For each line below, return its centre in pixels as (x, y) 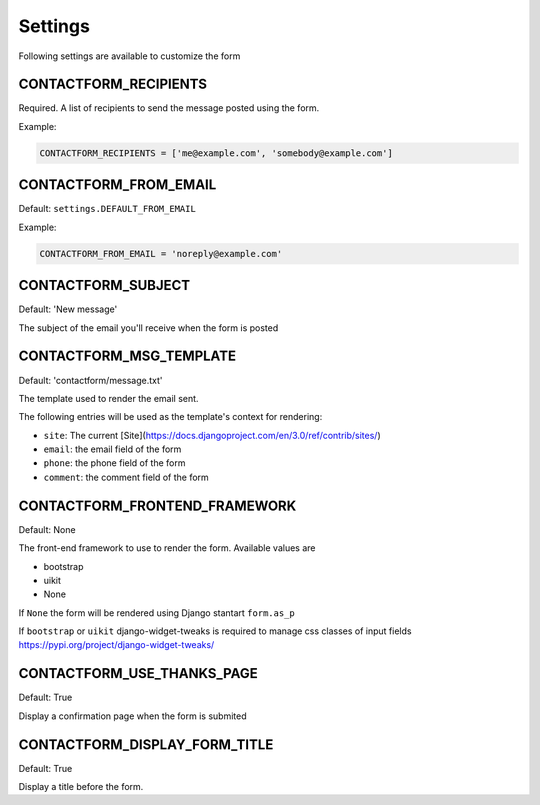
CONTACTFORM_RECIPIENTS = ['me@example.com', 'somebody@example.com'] (216, 153)
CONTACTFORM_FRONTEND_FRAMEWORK (157, 505)
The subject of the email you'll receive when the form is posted (148, 327)
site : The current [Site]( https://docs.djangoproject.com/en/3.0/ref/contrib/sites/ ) (212, 435)
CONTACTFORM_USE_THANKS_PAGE (138, 673)
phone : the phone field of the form (114, 463)
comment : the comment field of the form (126, 477)
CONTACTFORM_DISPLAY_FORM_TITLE (146, 744)
